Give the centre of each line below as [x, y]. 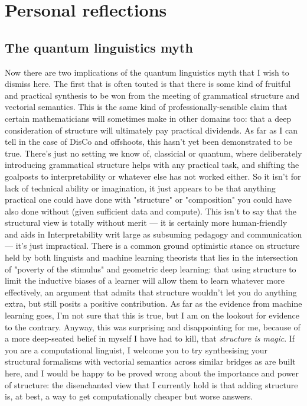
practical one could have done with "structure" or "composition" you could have [148, 199]
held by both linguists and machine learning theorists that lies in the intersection [151, 257]
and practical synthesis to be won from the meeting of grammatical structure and [152, 95]
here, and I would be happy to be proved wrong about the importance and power [152, 373]
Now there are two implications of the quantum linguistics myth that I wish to [147, 72]
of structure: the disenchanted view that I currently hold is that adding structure [151, 384]
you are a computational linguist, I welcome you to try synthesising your [136, 350]
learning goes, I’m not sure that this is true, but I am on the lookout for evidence [152, 315]
